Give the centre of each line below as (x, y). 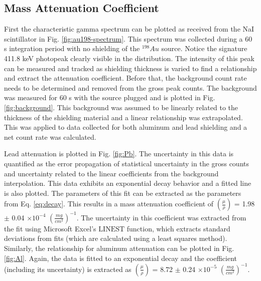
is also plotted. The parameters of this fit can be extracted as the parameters (123, 193)
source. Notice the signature (204, 48)
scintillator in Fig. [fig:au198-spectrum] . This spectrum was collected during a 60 (128, 38)
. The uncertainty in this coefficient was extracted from (161, 217)
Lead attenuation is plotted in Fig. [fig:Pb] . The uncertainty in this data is (119, 154)
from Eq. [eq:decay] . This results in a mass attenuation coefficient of (109, 204)
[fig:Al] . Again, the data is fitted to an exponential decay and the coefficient (121, 258)
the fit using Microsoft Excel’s (50, 228)
